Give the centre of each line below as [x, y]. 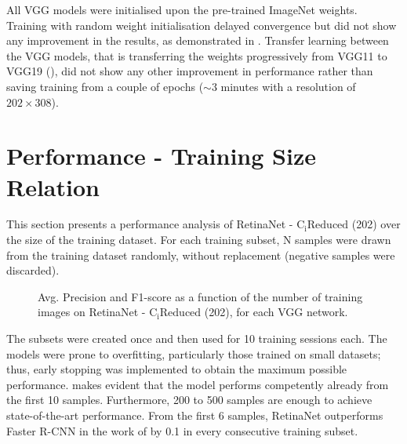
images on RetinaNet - [92, 312]
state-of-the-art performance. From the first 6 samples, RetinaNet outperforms [195, 415]
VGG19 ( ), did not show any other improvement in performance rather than [190, 71]
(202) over [376, 224]
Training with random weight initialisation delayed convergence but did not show [202, 25]
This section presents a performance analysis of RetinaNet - [150, 224]
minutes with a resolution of [288, 86]
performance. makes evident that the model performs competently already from [198, 384]
